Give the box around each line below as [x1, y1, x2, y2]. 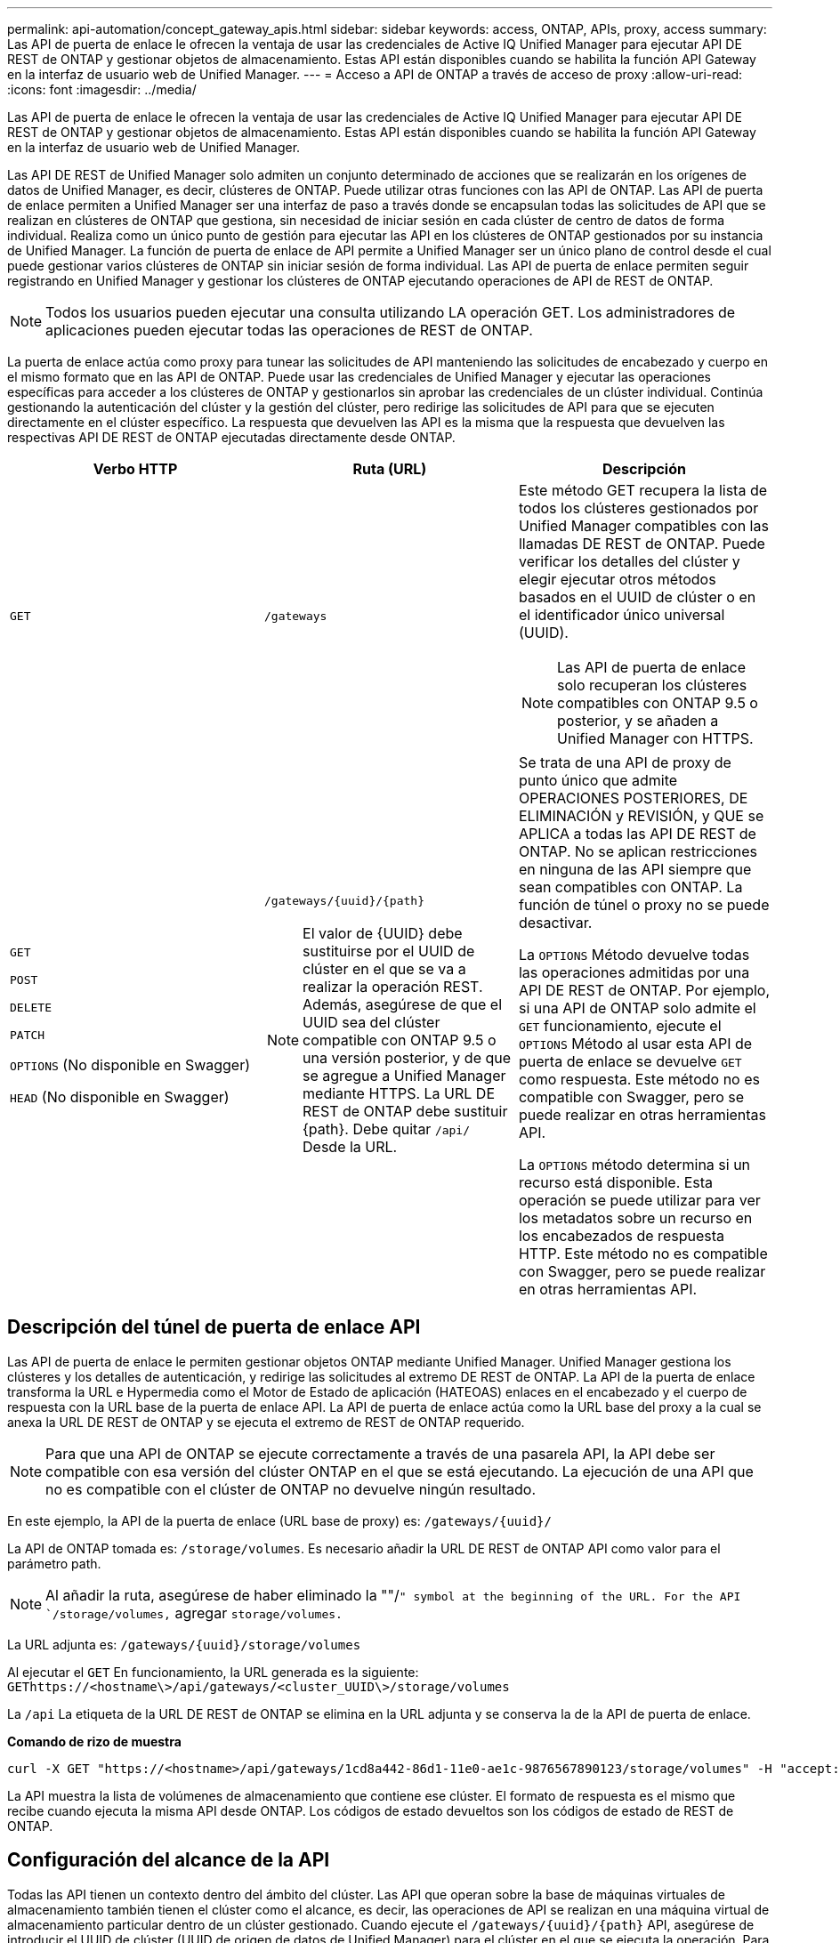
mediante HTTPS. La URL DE [303, 1084, 495, 1102]
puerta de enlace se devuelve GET [518, 1052, 742, 1070]
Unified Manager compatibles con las [518, 517, 769, 535]
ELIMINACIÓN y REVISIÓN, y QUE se [518, 807, 764, 825]
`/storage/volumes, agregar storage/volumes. [45, 1603, 343, 1622]
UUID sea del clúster [303, 1012, 440, 1031]
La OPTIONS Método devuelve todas [518, 946, 750, 963]
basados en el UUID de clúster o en [518, 588, 756, 606]
